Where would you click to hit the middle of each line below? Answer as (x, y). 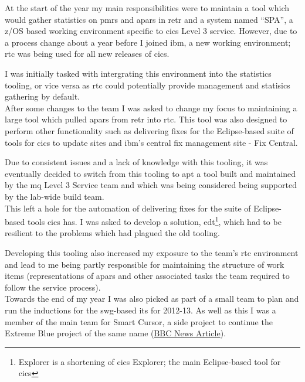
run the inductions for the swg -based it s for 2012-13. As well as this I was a (140, 310)
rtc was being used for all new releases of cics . (87, 54)
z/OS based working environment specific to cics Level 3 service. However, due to (151, 31)
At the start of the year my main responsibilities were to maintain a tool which (147, 8)
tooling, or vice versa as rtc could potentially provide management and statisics (148, 85)
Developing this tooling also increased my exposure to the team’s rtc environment (152, 252)
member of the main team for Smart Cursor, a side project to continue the (139, 321)
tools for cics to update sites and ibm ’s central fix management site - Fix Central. (151, 142)
